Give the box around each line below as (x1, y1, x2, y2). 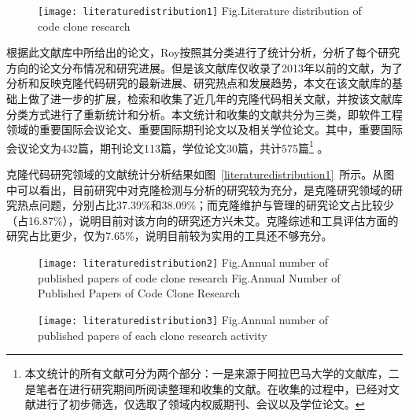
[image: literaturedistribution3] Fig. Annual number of (38, 311, 328, 327)
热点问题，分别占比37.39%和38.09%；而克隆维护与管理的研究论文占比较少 (17, 197, 395, 213)
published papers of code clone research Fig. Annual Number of (38, 269, 341, 286)
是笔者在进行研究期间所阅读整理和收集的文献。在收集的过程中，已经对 (24, 380, 389, 397)
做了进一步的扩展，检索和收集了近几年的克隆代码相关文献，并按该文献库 (28, 90, 403, 107)
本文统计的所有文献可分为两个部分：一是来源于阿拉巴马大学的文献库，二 (24, 365, 400, 382)
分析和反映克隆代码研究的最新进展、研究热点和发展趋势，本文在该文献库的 (6, 75, 392, 91)
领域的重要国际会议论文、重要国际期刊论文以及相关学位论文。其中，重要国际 (6, 121, 403, 138)
